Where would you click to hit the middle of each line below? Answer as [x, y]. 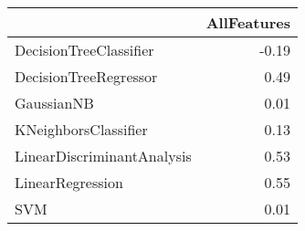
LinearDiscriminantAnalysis [103, 156]
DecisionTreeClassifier [84, 50]
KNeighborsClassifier [81, 129]
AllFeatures [248, 22]
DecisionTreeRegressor [86, 76]
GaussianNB [54, 103]
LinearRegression [69, 182]
